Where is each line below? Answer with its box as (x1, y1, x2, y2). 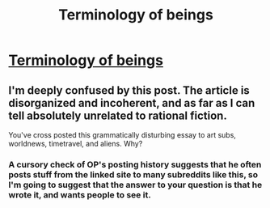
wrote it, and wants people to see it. (8, 189, 151, 200)
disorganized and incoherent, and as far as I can (8, 96, 255, 110)
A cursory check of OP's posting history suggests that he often (8, 159, 262, 170)
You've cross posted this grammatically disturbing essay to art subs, (8, 130, 237, 139)
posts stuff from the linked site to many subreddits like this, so (8, 168, 259, 180)
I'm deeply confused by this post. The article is (8, 83, 251, 97)
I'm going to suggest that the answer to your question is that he (8, 179, 263, 190)
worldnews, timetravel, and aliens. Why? (8, 139, 143, 148)
